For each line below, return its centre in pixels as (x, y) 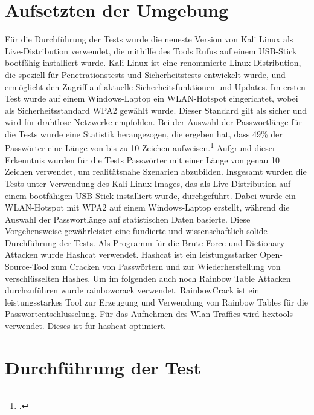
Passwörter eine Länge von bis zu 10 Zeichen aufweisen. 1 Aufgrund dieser (140, 147)
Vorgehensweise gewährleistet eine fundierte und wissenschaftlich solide (136, 231)
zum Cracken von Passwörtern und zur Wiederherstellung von (166, 266)
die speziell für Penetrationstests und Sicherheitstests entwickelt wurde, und (145, 74)
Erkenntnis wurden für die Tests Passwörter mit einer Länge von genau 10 (143, 159)
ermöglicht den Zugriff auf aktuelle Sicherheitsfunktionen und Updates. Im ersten (155, 86)
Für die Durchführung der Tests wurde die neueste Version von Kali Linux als (149, 39)
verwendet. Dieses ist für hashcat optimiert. (85, 326)
